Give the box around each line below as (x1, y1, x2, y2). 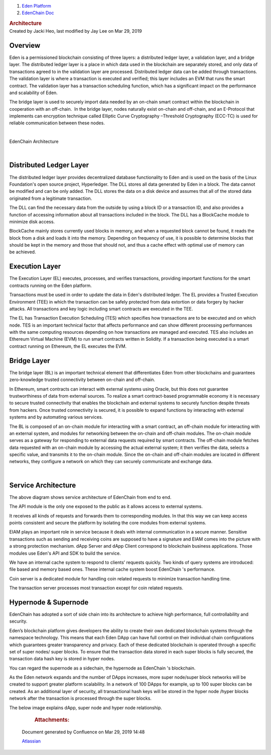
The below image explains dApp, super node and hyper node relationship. (9, 705, 163, 711)
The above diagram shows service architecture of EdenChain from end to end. (9, 494, 172, 500)
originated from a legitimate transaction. (9, 195, 92, 201)
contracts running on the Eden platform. (9, 282, 92, 288)
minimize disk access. (9, 218, 55, 224)
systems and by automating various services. (9, 414, 103, 420)
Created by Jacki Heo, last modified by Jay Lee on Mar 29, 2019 (9, 28, 143, 34)
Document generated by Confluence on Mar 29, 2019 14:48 (22, 729, 145, 735)
